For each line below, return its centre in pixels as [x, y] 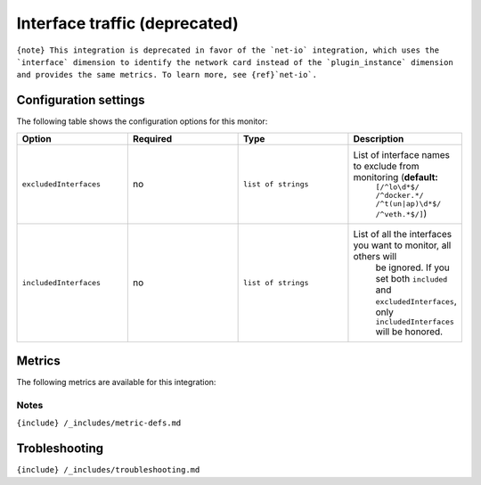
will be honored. [409, 332]
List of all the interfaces [403, 234]
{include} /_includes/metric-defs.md [99, 423]
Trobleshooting [60, 449]
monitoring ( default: [395, 177]
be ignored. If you [412, 267]
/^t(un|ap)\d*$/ [408, 204]
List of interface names [401, 154]
